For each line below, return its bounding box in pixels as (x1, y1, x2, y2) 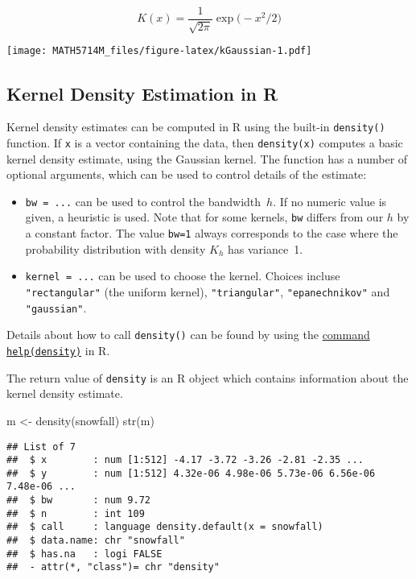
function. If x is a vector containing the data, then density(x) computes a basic (6, 134, 403, 151)
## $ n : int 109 (6, 507, 145, 519)
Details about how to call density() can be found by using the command (6, 326, 370, 343)
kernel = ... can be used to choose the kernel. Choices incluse (25, 267, 340, 284)
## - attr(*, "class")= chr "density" (6, 561, 220, 573)
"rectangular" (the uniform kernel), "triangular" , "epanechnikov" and (25, 283, 390, 300)
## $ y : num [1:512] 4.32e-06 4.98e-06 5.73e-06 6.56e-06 (6, 467, 376, 479)
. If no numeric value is (273, 192, 387, 209)
